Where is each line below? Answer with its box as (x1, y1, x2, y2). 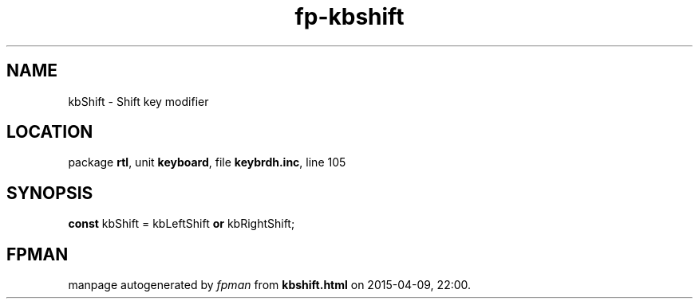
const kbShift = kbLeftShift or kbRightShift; (68, 217, 295, 231)
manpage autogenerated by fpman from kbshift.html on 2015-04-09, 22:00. (68, 278, 472, 292)
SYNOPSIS (6, 182, 93, 203)
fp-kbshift (294, 3, 405, 30)
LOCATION (6, 122, 93, 143)
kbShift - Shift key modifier (68, 94, 209, 108)
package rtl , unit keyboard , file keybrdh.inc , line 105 (68, 155, 346, 170)
